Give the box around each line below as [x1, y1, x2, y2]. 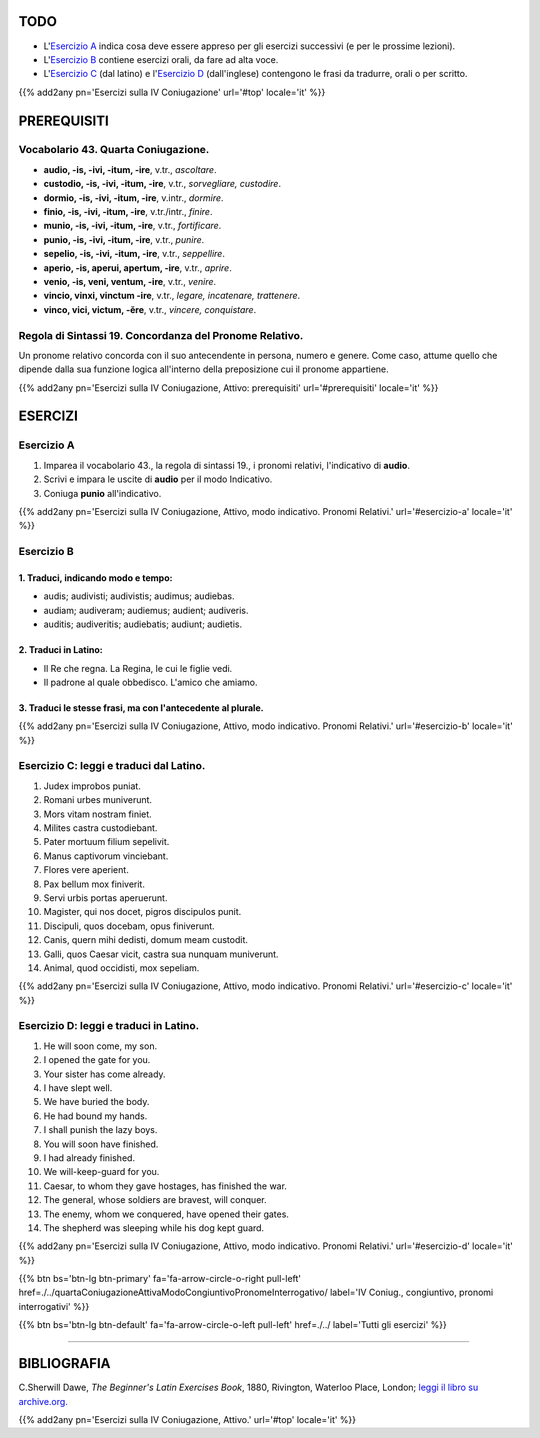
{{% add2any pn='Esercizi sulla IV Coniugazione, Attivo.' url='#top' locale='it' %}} [18, 1413, 357, 1425]
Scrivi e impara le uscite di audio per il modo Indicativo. [43, 473, 273, 485]
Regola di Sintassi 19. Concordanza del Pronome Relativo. [18, 328, 304, 342]
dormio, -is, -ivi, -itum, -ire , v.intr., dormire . [43, 191, 224, 204]
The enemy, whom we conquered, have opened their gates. [43, 1208, 290, 1220]
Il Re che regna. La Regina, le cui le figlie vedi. [43, 662, 233, 674]
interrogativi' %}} [18, 1300, 90, 1312]
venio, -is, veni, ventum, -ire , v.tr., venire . [43, 275, 217, 287]
